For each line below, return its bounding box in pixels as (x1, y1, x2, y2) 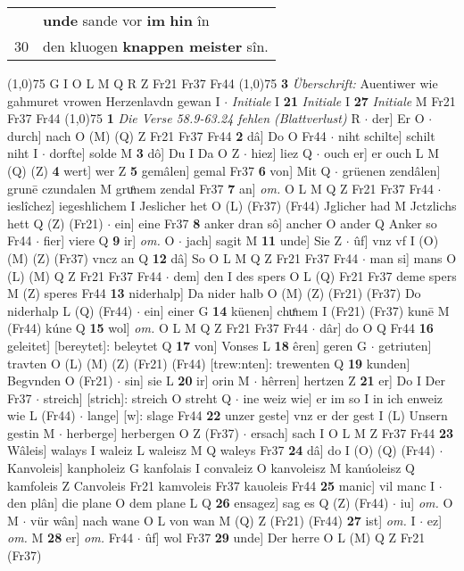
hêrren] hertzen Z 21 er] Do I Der (261, 371, 446, 390)
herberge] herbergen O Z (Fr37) (66, 423, 239, 442)
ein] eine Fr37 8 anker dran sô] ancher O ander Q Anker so (114, 213, 437, 232)
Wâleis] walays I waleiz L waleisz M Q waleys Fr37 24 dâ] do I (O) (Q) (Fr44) (7, 441, 435, 459)
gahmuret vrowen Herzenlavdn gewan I (7, 91, 220, 110)
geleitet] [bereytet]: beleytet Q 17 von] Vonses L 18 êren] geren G (7, 335, 367, 354)
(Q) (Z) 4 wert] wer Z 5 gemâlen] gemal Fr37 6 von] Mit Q (7, 161, 331, 179)
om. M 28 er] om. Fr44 (7, 528, 134, 547)
